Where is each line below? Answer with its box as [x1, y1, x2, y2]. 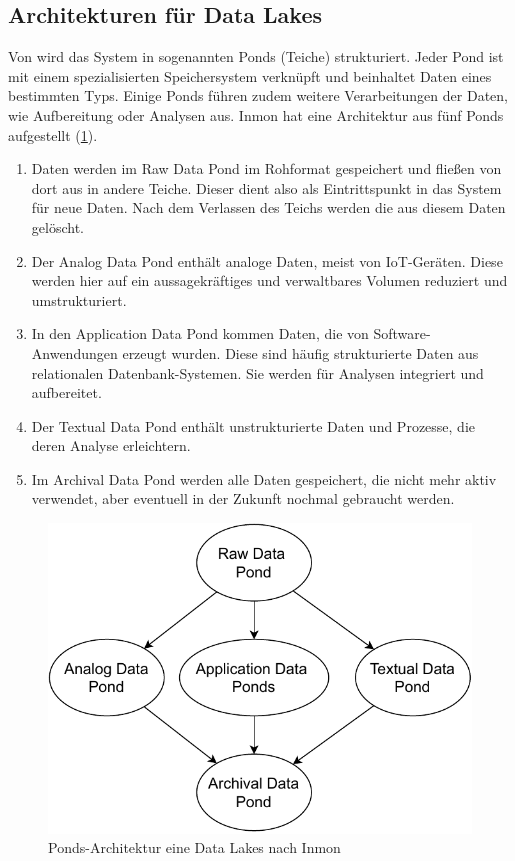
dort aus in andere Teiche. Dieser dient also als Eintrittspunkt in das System [31, 177, 502, 198]
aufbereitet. [31, 382, 102, 403]
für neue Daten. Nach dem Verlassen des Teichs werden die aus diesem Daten [31, 197, 506, 218]
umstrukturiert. [31, 289, 127, 310]
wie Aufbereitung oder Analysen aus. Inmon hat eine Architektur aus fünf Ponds [8, 104, 504, 125]
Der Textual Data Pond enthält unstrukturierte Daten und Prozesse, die [31, 415, 476, 436]
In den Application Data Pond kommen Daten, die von [31, 323, 369, 344]
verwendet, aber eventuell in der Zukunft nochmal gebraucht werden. [31, 488, 455, 509]
